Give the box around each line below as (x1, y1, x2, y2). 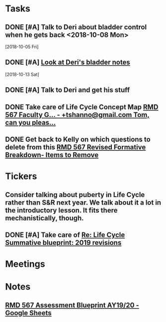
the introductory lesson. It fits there (5, 206, 118, 215)
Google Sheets (5, 309, 52, 317)
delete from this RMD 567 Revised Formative (5, 143, 146, 151)
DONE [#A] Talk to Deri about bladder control (5, 23, 147, 31)
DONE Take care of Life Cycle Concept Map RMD (5, 103, 159, 111)
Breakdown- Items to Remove (5, 150, 98, 159)
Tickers (5, 171, 37, 182)
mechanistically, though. (5, 214, 84, 222)
